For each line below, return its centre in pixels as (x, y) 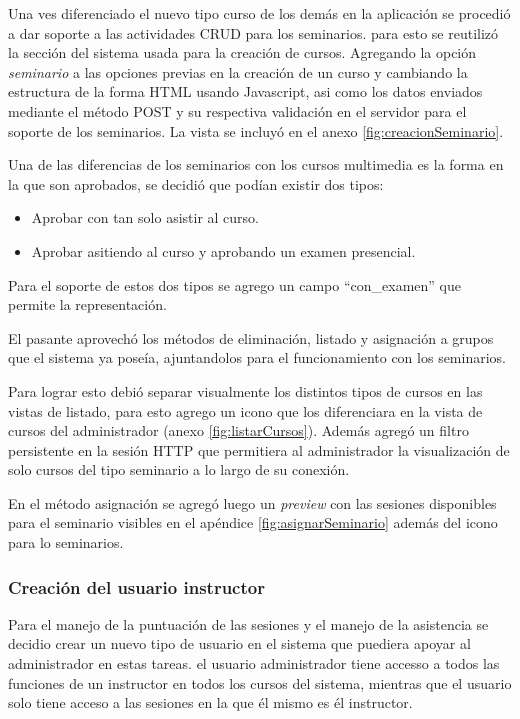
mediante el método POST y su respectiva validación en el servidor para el (237, 110)
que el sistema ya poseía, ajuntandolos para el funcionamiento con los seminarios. (257, 357)
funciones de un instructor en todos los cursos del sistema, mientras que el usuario (260, 682)
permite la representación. (87, 304)
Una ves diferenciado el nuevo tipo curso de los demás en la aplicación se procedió (259, 13)
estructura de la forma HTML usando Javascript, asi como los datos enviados (245, 91)
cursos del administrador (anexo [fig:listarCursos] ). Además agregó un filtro (238, 430)
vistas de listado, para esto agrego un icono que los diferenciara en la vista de (245, 410)
